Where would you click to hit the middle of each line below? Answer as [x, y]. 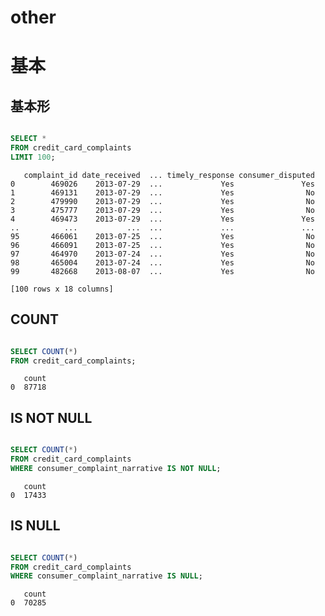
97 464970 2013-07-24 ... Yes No [162, 254]
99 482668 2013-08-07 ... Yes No [162, 271]
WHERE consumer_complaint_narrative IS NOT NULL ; [116, 468]
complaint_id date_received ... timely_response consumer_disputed [169, 175]
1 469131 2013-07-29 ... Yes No [162, 192]
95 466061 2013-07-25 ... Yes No [162, 236]
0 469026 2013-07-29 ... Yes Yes [162, 184]
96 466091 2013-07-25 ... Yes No [162, 245]
